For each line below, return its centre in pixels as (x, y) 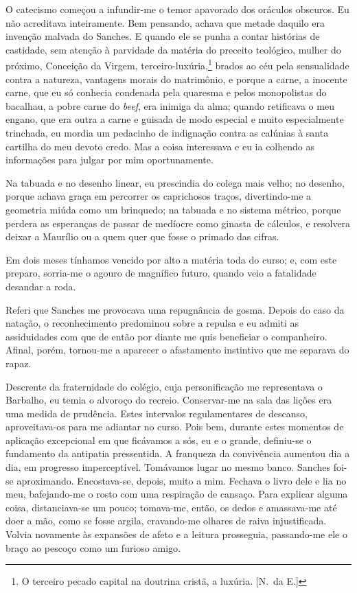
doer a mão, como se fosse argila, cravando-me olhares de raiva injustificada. (166, 521)
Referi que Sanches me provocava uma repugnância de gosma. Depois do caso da (175, 309)
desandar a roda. (41, 286)
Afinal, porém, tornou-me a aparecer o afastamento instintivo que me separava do (177, 350)
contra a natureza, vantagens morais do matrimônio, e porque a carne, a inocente (176, 79)
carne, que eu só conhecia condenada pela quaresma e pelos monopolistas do (166, 92)
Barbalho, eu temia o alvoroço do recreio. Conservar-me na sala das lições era (169, 400)
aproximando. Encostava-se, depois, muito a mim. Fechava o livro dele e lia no (182, 480)
